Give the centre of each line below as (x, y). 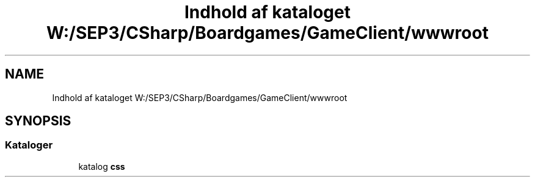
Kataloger (29, 145)
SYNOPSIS (38, 121)
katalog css (102, 166)
